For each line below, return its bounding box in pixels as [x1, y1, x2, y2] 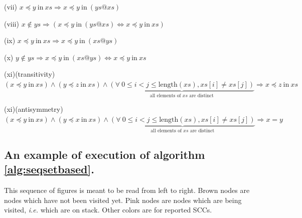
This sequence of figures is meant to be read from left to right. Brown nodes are [4, 185, 250, 195]
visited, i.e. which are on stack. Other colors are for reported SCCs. [4, 204, 212, 215]
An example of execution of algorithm [4, 146, 205, 162]
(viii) [4, 18, 19, 29]
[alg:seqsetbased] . [4, 161, 94, 177]
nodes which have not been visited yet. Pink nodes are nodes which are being [4, 194, 242, 205]
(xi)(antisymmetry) [4, 104, 63, 114]
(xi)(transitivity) [4, 69, 55, 79]
